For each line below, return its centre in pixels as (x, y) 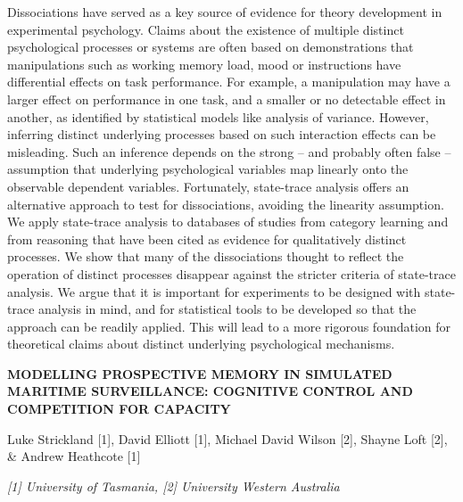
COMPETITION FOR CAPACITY (119, 409)
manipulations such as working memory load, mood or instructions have (204, 64)
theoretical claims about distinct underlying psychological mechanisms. (201, 344)
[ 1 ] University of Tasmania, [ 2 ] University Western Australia (174, 486)
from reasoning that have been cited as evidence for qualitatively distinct (207, 239)
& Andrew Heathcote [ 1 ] (74, 456)
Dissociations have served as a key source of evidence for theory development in (225, 12)
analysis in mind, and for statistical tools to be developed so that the (227, 309)
